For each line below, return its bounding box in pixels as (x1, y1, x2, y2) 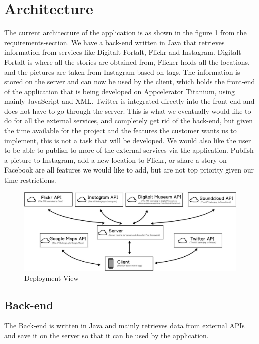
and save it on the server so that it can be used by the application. (4, 330, 209, 340)
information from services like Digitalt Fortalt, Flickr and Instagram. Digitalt (4, 47, 241, 57)
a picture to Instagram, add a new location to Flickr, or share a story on (4, 154, 227, 165)
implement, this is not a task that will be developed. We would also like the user (4, 135, 251, 145)
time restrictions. (4, 175, 56, 185)
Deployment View (24, 272, 79, 283)
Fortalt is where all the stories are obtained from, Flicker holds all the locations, (4, 56, 250, 67)
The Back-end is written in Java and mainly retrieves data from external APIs (4, 320, 245, 331)
